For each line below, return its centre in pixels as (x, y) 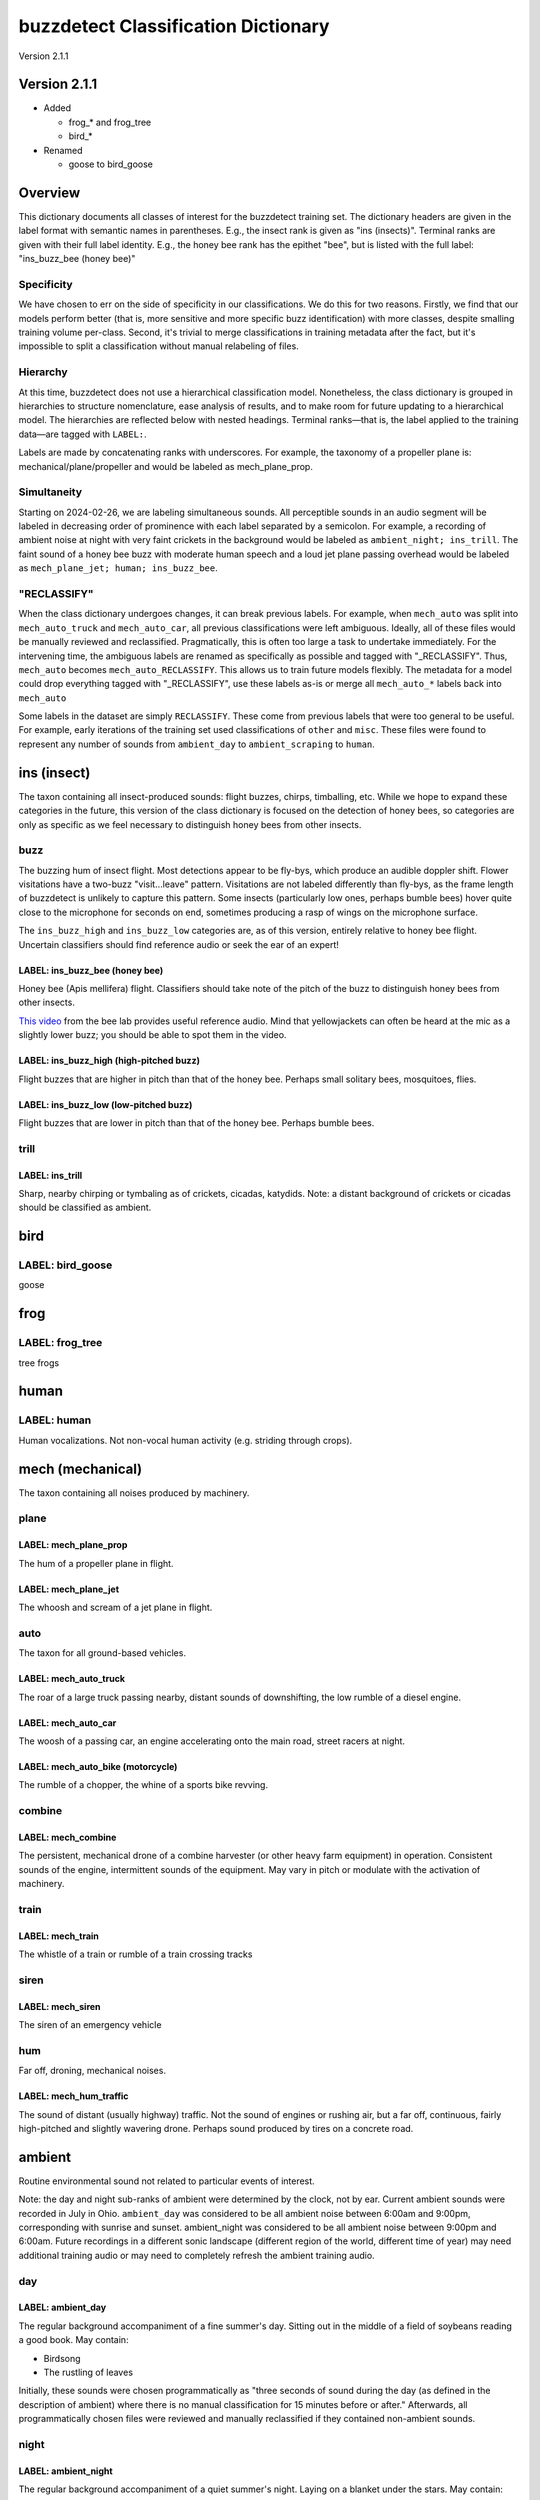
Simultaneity (50, 492)
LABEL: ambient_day (62, 2307)
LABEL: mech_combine (67, 1837)
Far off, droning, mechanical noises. (92, 2071)
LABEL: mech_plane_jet (69, 1589)
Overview (49, 192)
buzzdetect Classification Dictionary (174, 26)
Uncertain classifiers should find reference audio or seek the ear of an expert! (179, 944)
